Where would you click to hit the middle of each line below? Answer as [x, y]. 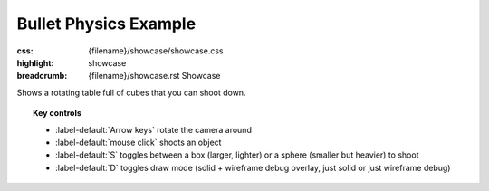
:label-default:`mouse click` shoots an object [139, 142]
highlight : [35, 62]
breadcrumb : [42, 76]
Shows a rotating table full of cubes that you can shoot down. [131, 92]
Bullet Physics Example [106, 24]
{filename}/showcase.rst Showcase [154, 76]
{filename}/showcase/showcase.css [156, 51]
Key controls [57, 113]
